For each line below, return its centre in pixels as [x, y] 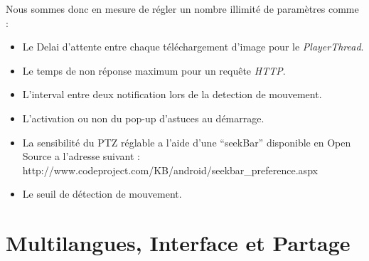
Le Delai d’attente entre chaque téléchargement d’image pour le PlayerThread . [193, 47]
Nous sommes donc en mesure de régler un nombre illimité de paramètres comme [182, 9]
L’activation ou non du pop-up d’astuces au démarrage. [143, 118]
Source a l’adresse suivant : [81, 156]
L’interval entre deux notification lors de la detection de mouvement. [172, 94]
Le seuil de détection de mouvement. [102, 194]
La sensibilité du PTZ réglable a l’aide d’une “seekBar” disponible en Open [187, 142]
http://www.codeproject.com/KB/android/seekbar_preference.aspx [170, 170]
